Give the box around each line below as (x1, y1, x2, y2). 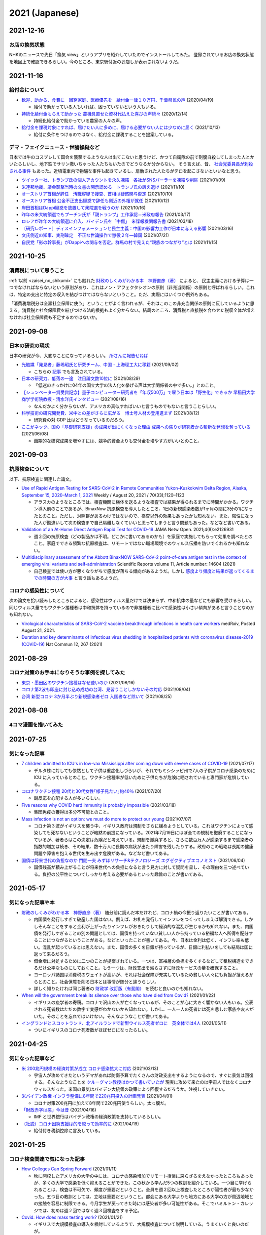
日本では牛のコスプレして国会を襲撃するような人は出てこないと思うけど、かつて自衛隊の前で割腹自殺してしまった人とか (9, 154, 255, 160)
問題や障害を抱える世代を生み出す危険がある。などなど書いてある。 (33, 850, 172, 857)
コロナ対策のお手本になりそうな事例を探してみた (9, 669, 125, 676)
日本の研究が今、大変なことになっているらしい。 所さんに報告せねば (9, 352, 149, 358)
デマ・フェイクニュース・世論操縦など (9, 144, 100, 151)
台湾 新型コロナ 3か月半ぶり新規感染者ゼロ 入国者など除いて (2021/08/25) (21, 693, 172, 699)
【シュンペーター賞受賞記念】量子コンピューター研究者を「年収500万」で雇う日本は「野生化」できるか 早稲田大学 (21, 389, 255, 395)
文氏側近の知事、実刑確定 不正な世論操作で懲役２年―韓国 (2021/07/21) (21, 232, 169, 238)
